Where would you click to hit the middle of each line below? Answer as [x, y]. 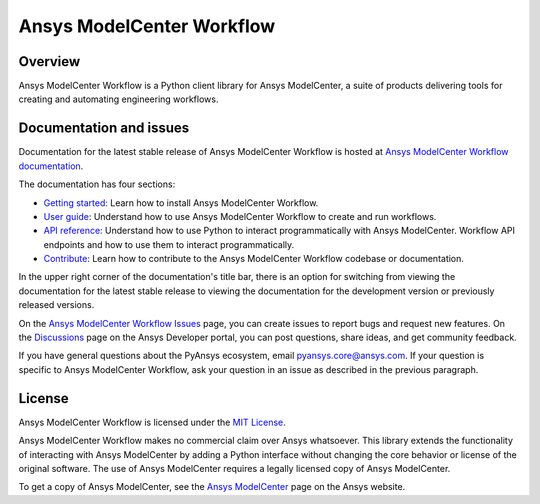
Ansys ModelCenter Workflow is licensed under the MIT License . [152, 422]
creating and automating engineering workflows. [118, 99]
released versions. [56, 305]
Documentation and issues [104, 128]
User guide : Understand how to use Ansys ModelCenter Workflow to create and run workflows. [240, 216]
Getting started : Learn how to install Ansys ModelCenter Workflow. [181, 202]
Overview [49, 61]
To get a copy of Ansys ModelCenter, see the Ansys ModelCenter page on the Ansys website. [212, 487]
